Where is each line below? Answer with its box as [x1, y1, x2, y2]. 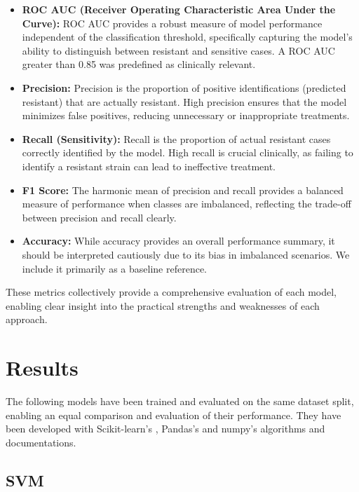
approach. [6, 312, 48, 327]
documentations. [6, 435, 76, 449]
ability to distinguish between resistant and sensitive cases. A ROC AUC [22, 43, 335, 57]
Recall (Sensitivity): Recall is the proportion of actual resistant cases [22, 131, 331, 146]
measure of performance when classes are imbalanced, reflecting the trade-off [22, 196, 351, 211]
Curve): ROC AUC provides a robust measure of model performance [22, 15, 323, 30]
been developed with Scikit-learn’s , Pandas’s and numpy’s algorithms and [6, 421, 325, 436]
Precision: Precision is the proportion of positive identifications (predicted [22, 80, 346, 95]
